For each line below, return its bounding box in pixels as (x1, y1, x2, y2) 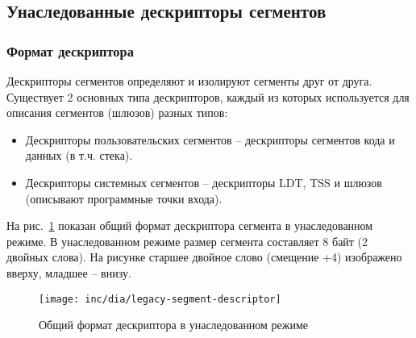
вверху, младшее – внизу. (6, 264, 131, 281)
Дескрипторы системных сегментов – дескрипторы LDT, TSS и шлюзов (25, 173, 382, 190)
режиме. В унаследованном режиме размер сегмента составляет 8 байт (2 (6, 232, 368, 249)
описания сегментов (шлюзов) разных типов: (6, 104, 228, 121)
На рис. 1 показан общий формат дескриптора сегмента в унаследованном (6, 217, 373, 234)
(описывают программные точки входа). (25, 190, 223, 207)
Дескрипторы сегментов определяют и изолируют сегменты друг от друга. (6, 73, 372, 89)
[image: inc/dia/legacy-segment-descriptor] (39, 293, 281, 305)
